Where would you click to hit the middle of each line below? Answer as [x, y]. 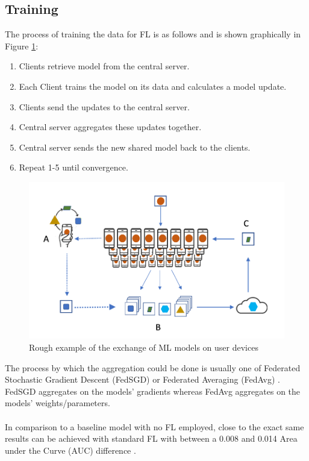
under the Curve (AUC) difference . [70, 450]
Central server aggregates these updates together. [110, 127]
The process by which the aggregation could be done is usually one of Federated [153, 367]
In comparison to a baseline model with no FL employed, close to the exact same [154, 426]
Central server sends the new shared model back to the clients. [135, 147]
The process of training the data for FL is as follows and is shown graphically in [153, 34]
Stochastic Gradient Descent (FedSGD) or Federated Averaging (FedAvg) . [142, 379]
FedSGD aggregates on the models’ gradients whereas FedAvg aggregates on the [153, 391]
